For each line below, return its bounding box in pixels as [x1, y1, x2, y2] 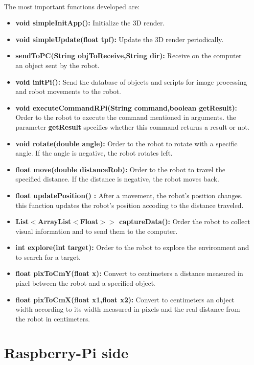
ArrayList [38, 216, 71, 227]
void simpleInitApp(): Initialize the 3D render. [15, 18, 165, 28]
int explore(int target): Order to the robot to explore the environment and [15, 242, 249, 252]
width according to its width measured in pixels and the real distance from [15, 304, 240, 314]
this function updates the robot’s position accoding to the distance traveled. [15, 200, 244, 210]
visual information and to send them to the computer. [15, 226, 178, 236]
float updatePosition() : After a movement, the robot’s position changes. [15, 190, 243, 200]
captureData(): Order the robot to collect [119, 216, 250, 227]
